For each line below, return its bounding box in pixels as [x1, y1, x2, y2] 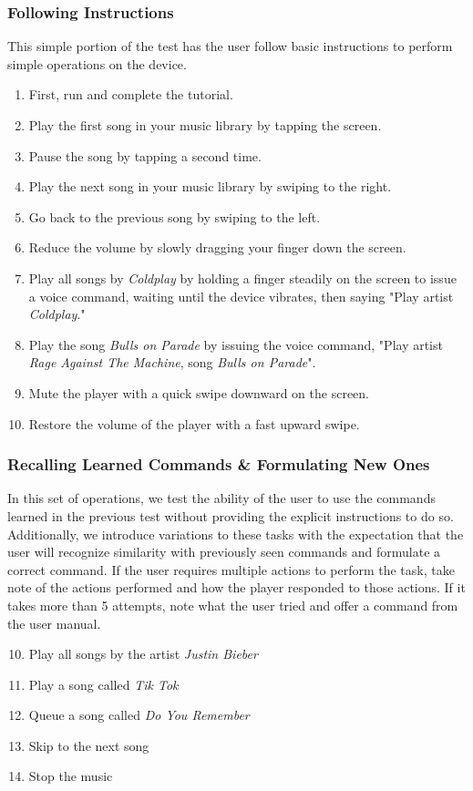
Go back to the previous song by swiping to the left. [28, 207, 321, 226]
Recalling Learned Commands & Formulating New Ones [7, 453, 430, 476]
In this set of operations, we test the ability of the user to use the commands [7, 488, 436, 508]
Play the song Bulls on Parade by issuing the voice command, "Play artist [28, 334, 443, 354]
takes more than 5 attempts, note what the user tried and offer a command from [7, 595, 458, 614]
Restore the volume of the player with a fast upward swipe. [28, 414, 360, 433]
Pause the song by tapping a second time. [28, 146, 262, 165]
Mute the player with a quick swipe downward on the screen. [28, 383, 369, 402]
